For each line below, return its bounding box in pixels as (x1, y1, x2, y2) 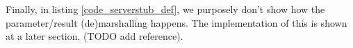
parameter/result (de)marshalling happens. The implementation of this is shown (6, 15, 347, 29)
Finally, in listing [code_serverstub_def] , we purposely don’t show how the (6, 2, 325, 16)
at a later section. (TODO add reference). (6, 29, 183, 43)
